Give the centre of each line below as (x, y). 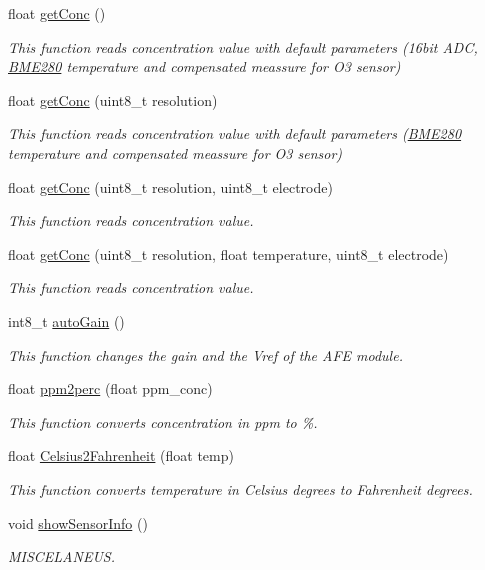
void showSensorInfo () (78, 522)
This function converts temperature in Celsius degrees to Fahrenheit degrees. (240, 488)
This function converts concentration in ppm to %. (163, 421)
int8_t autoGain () (66, 320)
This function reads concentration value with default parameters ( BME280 (235, 133)
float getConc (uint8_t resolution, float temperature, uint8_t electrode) (228, 253)
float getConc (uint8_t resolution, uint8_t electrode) (170, 186)
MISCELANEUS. (61, 556)
